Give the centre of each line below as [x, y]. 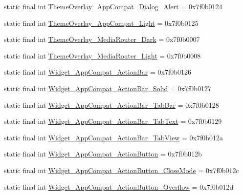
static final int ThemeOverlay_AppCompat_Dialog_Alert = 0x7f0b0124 [113, 6]
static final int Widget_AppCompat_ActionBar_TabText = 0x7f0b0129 [113, 121]
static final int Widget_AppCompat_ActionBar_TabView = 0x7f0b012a [113, 137]
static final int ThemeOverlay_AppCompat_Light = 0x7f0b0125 [101, 23]
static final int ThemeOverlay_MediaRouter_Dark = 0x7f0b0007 [102, 39]
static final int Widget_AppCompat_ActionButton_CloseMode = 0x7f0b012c [121, 170]
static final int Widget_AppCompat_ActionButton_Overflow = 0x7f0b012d [119, 186]
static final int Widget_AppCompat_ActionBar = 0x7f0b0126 [98, 72]
